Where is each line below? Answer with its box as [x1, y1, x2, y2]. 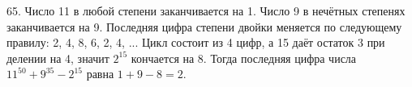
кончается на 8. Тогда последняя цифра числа [131, 49, 357, 66]
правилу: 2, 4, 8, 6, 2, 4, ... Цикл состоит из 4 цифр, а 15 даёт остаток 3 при [6, 34, 385, 51]
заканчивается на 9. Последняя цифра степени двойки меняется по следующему [6, 18, 402, 35]
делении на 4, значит [6, 49, 109, 66]
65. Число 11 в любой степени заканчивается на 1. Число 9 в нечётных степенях [6, 2, 406, 19]
